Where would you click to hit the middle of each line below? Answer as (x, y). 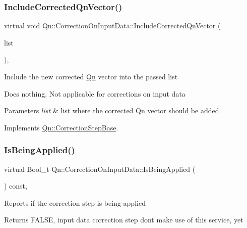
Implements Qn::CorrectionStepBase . (61, 127)
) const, (16, 186)
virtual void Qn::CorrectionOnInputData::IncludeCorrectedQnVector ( (112, 26)
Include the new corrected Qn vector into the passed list (91, 76)
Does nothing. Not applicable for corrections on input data (95, 93)
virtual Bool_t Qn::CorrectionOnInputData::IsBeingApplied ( (100, 169)
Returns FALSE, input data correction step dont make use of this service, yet (124, 220)
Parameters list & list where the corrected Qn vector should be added (112, 110)
